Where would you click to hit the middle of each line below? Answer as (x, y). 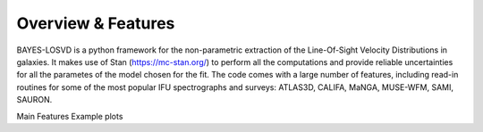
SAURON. (34, 100)
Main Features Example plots (70, 116)
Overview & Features (96, 23)
